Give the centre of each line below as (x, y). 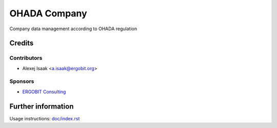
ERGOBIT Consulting (44, 92)
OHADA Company (48, 13)
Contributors (26, 58)
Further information (42, 106)
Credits (22, 43)
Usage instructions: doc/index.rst (45, 118)
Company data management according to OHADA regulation (73, 29)
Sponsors (22, 81)
